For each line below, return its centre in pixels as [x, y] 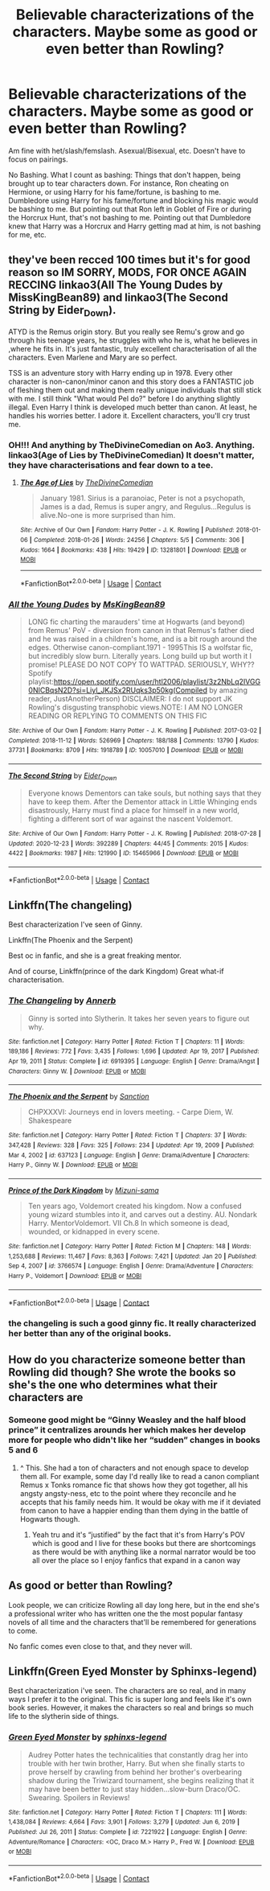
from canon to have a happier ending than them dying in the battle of [134, 1511]
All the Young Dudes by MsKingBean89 [87, 604]
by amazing [228, 690]
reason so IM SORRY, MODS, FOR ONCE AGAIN [128, 272]
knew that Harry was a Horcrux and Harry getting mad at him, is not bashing [135, 226]
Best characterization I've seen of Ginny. [76, 925]
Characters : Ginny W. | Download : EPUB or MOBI [77, 1071]
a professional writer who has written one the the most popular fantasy [126, 1614]
